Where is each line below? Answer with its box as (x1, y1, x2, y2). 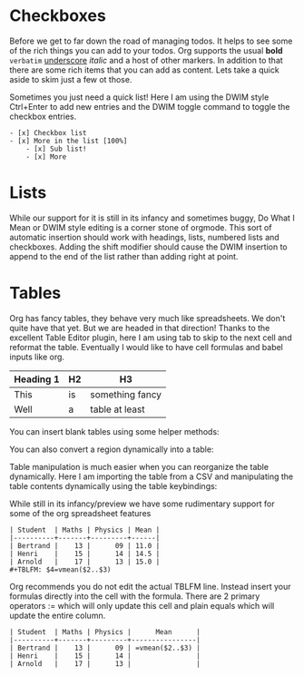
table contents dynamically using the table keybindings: (9, 480, 218, 491)
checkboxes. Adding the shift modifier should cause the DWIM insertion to (9, 241, 288, 252)
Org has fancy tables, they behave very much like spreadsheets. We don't (9, 312, 286, 323)
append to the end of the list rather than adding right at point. (9, 250, 239, 261)
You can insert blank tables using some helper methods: (9, 426, 220, 436)
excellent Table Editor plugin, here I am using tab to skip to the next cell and (9, 332, 292, 343)
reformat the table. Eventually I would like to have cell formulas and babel (9, 341, 284, 352)
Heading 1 (14, 373, 61, 386)
